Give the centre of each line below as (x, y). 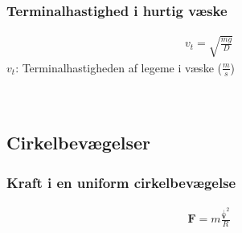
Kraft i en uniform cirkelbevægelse (121, 182)
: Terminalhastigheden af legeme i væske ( (119, 67)
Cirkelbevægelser (79, 143)
